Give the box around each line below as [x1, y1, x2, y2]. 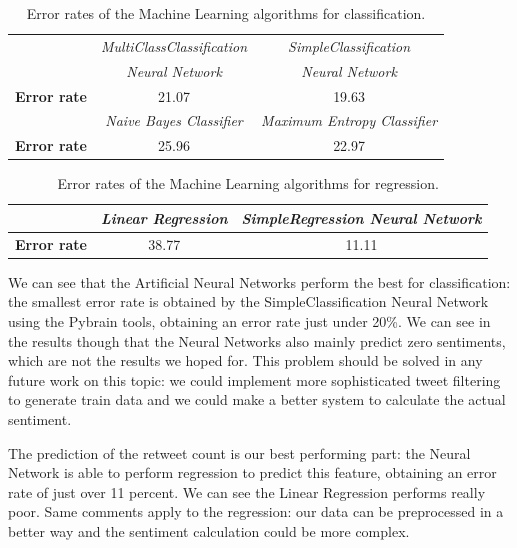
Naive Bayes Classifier [105, 110, 243, 131]
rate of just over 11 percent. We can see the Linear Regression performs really [8, 481, 486, 502]
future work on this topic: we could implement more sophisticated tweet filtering [8, 369, 501, 390]
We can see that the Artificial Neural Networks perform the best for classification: [8, 271, 511, 292]
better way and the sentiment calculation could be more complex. [8, 520, 410, 541]
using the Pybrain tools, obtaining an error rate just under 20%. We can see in [8, 311, 491, 332]
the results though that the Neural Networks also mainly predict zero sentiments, [8, 330, 506, 351]
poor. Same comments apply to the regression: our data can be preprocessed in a [8, 501, 504, 522]
